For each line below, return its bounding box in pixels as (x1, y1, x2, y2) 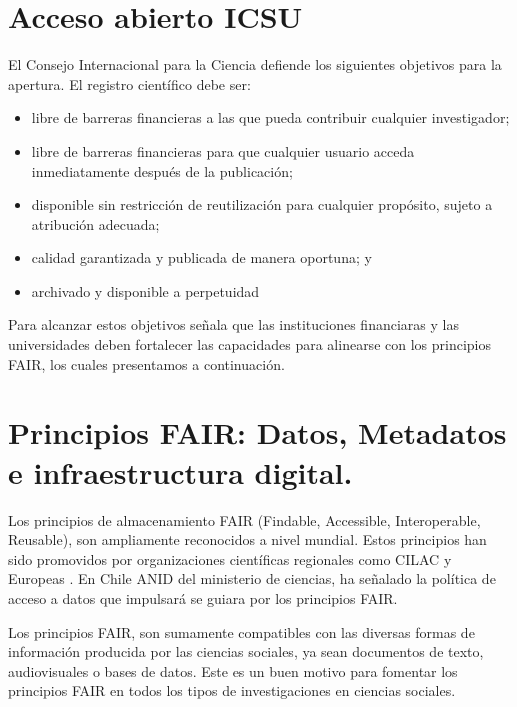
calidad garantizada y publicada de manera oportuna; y (31, 247, 372, 268)
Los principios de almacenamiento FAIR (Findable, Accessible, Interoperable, (8, 509, 481, 530)
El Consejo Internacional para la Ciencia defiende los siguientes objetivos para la (8, 54, 502, 75)
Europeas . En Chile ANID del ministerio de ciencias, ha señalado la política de (8, 568, 496, 589)
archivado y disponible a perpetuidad (31, 280, 260, 301)
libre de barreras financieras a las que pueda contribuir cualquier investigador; (31, 107, 510, 128)
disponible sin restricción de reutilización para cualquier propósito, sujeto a (31, 194, 493, 215)
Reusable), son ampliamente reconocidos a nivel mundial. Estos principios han (8, 529, 487, 550)
